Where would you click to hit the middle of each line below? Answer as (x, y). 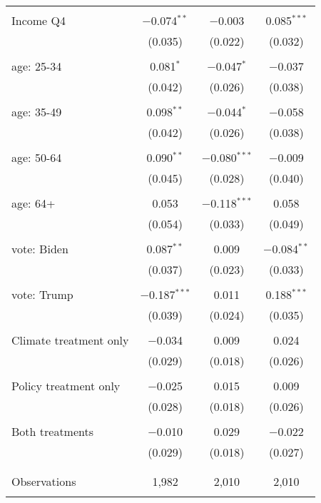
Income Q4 (39, 20)
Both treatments (53, 431)
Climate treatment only (70, 340)
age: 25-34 (37, 66)
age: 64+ (34, 203)
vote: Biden (40, 249)
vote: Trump (42, 294)
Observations (44, 481)
